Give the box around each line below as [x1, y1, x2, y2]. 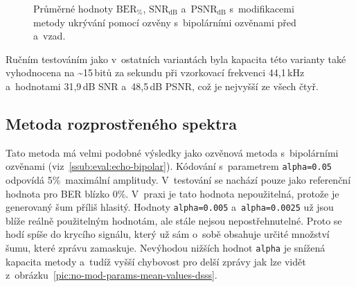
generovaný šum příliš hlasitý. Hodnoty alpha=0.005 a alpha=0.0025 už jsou [6, 200, 334, 214]
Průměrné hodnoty [33, 1, 114, 15]
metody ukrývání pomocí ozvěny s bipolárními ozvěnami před [33, 15, 296, 29]
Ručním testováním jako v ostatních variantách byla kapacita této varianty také [6, 51, 346, 66]
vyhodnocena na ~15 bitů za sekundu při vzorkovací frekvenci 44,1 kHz [6, 65, 305, 80]
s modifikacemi [229, 1, 294, 15]
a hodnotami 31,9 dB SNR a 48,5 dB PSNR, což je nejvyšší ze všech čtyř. [6, 78, 319, 93]
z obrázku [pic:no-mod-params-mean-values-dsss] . [6, 268, 217, 282]
